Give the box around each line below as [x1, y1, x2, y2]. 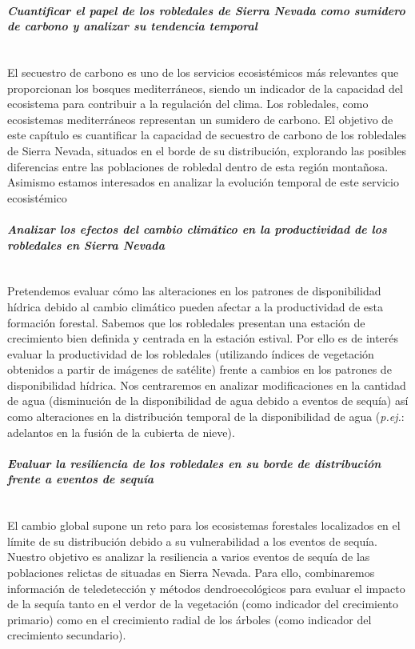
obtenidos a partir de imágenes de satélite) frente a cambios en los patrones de [7, 361, 392, 378]
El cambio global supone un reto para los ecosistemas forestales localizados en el [7, 517, 401, 534]
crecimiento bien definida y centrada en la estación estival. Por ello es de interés [7, 330, 399, 347]
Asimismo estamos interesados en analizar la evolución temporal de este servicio [7, 174, 399, 190]
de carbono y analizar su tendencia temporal [7, 18, 257, 34]
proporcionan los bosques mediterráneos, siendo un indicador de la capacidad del [7, 79, 403, 96]
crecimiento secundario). [7, 627, 126, 643]
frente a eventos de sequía [7, 471, 154, 487]
